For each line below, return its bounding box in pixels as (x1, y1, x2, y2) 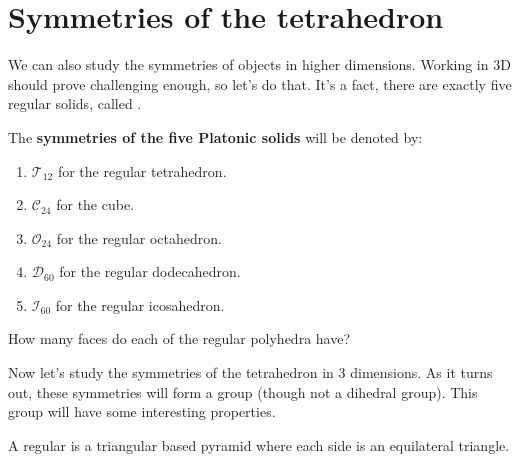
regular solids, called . (8, 93, 142, 114)
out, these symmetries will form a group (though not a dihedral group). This (8, 381, 478, 402)
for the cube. (56, 194, 135, 215)
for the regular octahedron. (56, 227, 222, 248)
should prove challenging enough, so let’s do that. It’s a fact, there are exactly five (8, 73, 512, 94)
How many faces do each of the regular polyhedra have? (8, 328, 351, 349)
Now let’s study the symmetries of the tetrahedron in (8, 362, 334, 383)
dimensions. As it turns (350, 362, 493, 383)
